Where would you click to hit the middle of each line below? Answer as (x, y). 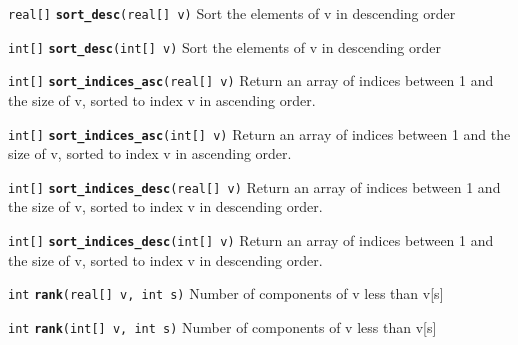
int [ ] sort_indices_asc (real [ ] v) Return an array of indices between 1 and (251, 80)
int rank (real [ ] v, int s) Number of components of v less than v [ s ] (226, 293)
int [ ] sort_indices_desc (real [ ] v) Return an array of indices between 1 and (254, 186)
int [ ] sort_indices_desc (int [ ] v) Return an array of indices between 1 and (251, 240)
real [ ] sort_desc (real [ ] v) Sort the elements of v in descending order (232, 13)
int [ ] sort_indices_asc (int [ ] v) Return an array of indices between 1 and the (259, 133)
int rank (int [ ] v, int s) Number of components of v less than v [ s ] (222, 326)
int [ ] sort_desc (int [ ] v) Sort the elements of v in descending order (224, 46)
